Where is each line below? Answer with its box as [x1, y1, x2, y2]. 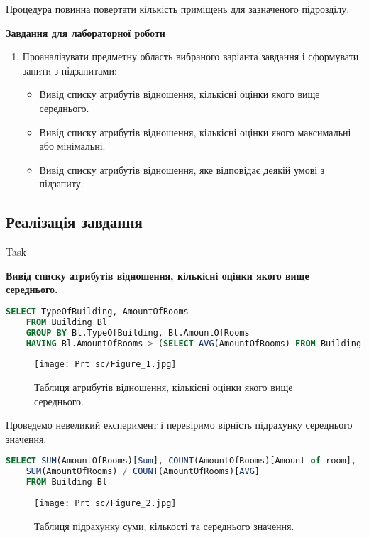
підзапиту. [39, 176, 84, 191]
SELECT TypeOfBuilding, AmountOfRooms [6, 306, 189, 317]
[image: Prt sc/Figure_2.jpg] [34, 498, 177, 509]
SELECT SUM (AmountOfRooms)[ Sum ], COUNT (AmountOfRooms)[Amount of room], [6, 456, 357, 466]
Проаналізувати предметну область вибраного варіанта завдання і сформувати [22, 49, 359, 64]
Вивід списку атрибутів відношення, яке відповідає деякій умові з [39, 162, 325, 177]
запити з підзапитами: [22, 62, 117, 77]
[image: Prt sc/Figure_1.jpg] [34, 359, 177, 370]
